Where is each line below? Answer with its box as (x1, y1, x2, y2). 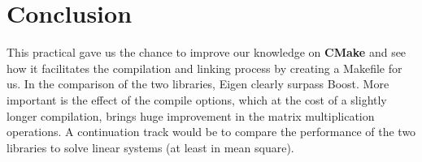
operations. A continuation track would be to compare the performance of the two (7, 123, 416, 140)
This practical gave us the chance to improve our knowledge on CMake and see (7, 44, 407, 61)
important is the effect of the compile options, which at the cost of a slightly (7, 91, 387, 108)
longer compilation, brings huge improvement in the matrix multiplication (7, 107, 375, 124)
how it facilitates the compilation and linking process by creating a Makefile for (7, 59, 402, 76)
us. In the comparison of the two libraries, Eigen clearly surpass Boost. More (7, 75, 389, 92)
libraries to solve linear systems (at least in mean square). (7, 139, 294, 156)
